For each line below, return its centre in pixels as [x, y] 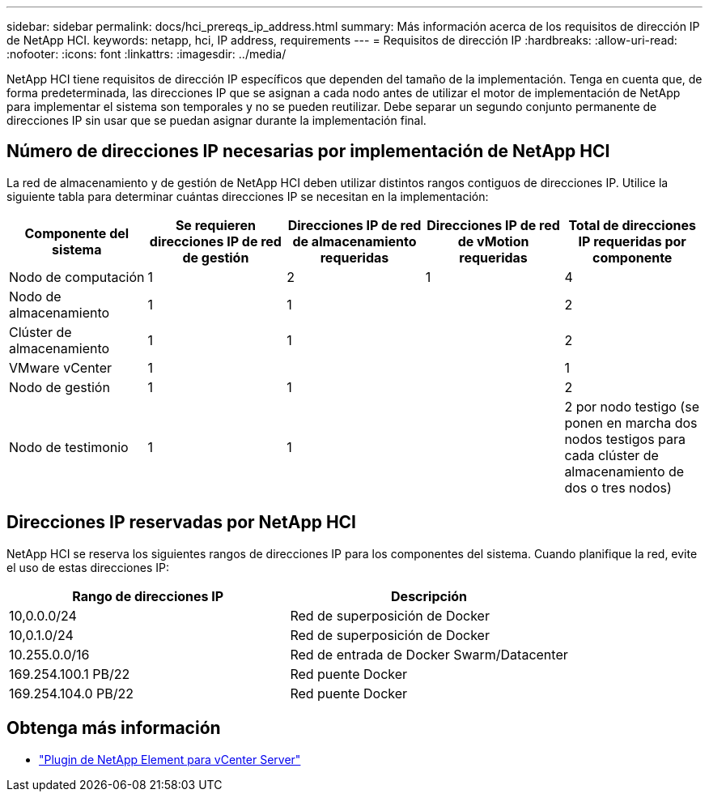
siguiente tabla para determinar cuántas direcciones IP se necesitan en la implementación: [248, 196]
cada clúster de [611, 455]
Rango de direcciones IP [148, 596]
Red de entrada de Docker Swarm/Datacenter [429, 654]
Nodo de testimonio [69, 447]
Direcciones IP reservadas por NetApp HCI [182, 523]
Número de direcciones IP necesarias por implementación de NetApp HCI [308, 151]
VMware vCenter [61, 367]
